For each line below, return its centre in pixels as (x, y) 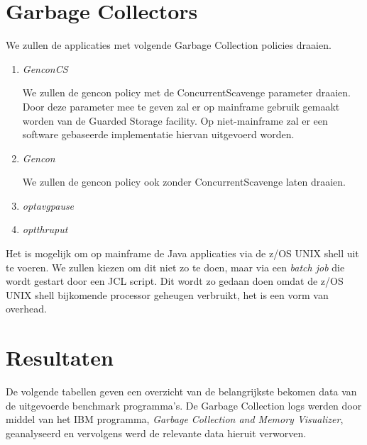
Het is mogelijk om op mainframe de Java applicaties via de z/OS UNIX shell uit (182, 253)
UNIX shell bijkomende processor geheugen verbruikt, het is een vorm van (167, 294)
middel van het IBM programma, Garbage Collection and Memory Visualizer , (175, 419)
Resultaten (60, 357)
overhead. (26, 309)
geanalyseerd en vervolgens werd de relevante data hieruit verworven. (156, 433)
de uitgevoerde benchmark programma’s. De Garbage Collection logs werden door (184, 405)
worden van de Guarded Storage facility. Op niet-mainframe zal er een (175, 120)
